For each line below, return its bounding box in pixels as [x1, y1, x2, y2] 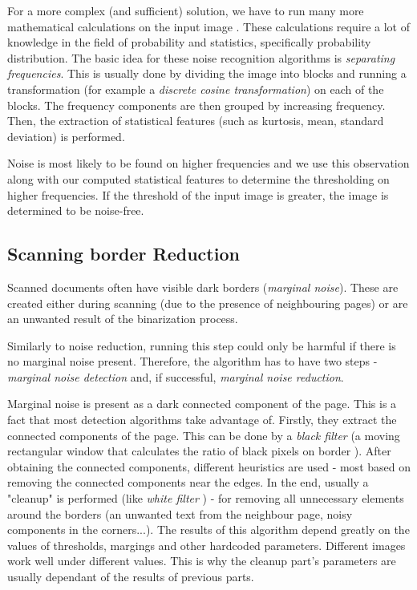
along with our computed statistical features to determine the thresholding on [7, 170, 390, 187]
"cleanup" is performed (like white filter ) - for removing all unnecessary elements [7, 490, 404, 507]
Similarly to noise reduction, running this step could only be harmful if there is [7, 337, 396, 354]
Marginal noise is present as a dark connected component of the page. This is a [7, 395, 397, 412]
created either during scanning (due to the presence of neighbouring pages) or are [7, 294, 408, 311]
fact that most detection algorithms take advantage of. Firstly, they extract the [7, 411, 397, 428]
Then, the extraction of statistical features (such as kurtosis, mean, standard [7, 112, 384, 129]
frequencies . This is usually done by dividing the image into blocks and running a [7, 65, 407, 82]
